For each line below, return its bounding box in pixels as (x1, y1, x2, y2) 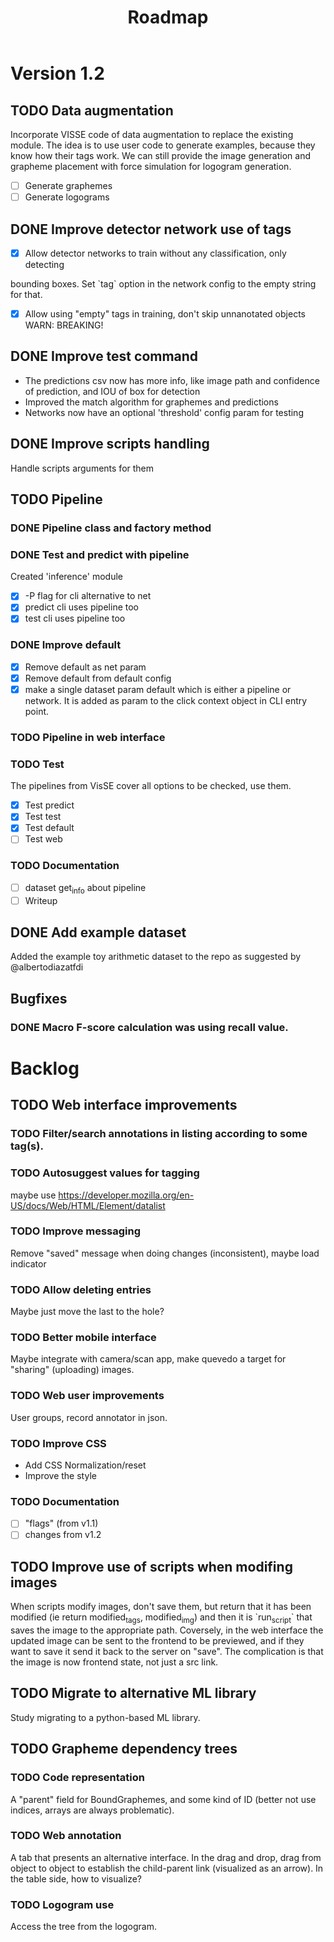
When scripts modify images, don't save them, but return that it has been (10, 1601, 312, 1613)
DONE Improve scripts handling (10, 436, 210, 453)
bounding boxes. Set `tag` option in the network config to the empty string (10, 278, 317, 290)
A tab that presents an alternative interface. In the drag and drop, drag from (10, 1851, 322, 1863)
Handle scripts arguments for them (10, 462, 155, 474)
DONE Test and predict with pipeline (10, 547, 190, 561)
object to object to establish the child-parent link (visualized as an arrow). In (10, 1862, 324, 1874)
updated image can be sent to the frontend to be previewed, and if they (10, 1635, 305, 1647)
